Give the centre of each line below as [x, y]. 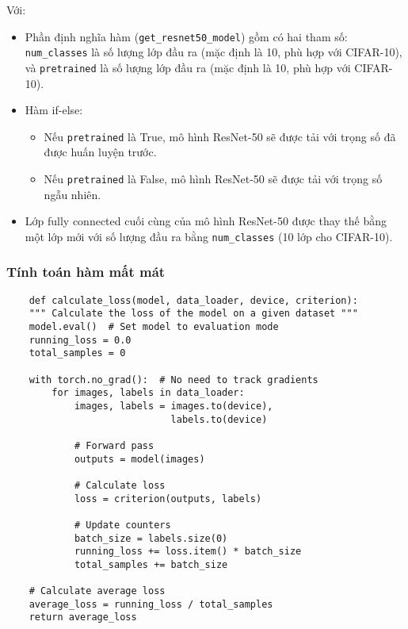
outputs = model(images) [139, 459]
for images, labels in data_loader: [148, 393]
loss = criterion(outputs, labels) [168, 499]
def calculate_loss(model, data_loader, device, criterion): [193, 300]
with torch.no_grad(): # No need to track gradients [173, 380]
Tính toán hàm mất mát [86, 272]
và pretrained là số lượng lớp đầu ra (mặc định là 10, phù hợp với [188, 67]
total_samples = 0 [77, 353]
